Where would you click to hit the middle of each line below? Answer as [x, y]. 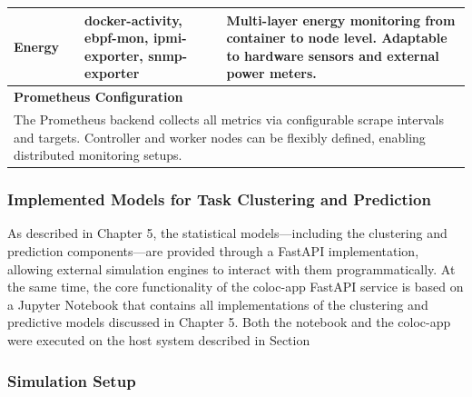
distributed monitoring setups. [98, 155]
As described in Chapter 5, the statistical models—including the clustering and [227, 233]
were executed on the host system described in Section [159, 340]
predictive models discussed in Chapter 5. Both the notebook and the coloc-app [229, 322]
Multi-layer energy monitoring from [341, 20]
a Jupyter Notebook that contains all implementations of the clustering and [218, 304]
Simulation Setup [72, 380]
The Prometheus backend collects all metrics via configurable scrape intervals [229, 119]
